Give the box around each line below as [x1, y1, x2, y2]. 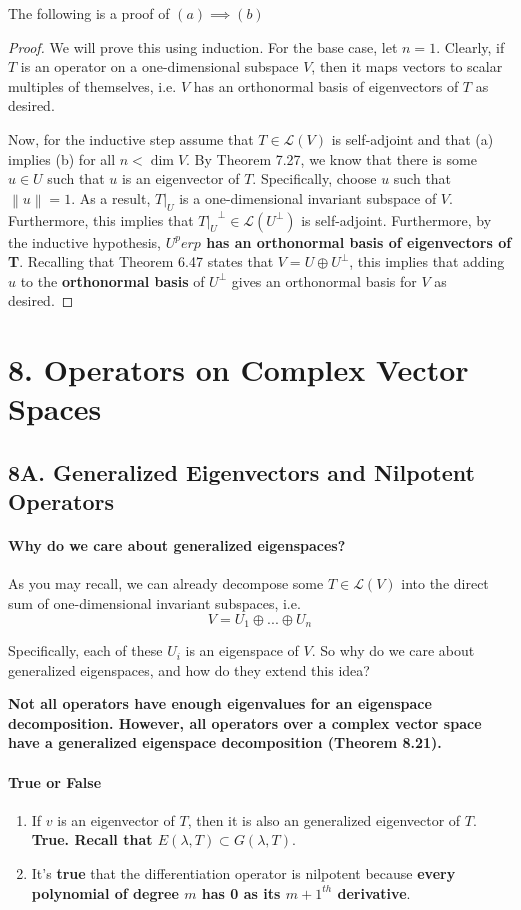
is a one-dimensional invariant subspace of [179, 187, 437, 208]
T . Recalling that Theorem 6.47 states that [8, 251, 274, 272]
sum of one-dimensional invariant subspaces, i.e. [8, 593, 301, 614]
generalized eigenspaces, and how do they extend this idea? [8, 659, 370, 680]
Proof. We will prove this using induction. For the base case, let [8, 36, 398, 57]
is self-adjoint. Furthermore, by [301, 209, 492, 230]
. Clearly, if [436, 36, 505, 57]
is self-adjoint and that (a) [331, 128, 494, 149]
